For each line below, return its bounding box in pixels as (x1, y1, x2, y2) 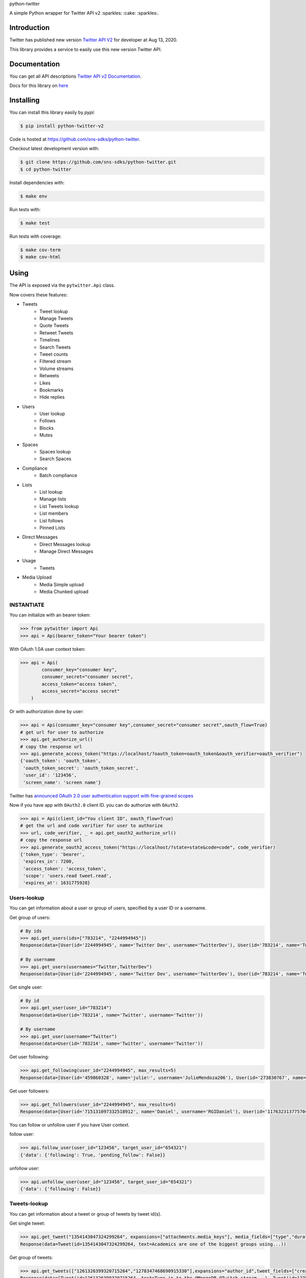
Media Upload (22, 574, 52, 580)
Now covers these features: (9, 291, 68, 298)
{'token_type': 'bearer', (20, 851, 85, 857)
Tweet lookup (39, 308, 68, 314)
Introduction (9, 24, 50, 32)
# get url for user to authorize (20, 729, 104, 735)
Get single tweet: (9, 1220, 45, 1226)
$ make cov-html (20, 254, 61, 260)
